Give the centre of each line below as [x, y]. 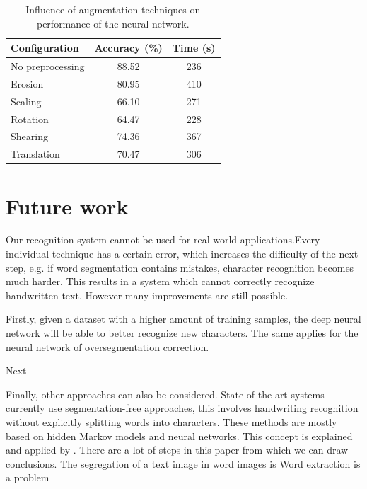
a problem [28, 477]
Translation [35, 154]
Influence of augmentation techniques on [113, 9]
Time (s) [194, 48]
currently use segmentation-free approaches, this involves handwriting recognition [182, 408]
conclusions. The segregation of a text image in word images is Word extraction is [183, 463]
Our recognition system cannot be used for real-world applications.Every [163, 240]
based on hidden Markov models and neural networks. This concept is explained [179, 436]
